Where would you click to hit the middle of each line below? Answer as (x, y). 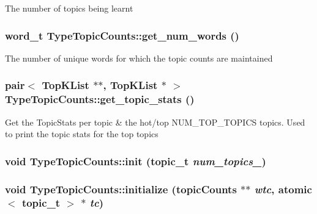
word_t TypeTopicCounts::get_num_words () (122, 35)
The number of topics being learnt (69, 8)
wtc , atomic (283, 189)
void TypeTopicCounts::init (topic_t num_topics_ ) (136, 161)
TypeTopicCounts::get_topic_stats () (100, 99)
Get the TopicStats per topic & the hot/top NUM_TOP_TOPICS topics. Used (155, 122)
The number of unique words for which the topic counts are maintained (139, 58)
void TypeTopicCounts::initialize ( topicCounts (121, 189)
